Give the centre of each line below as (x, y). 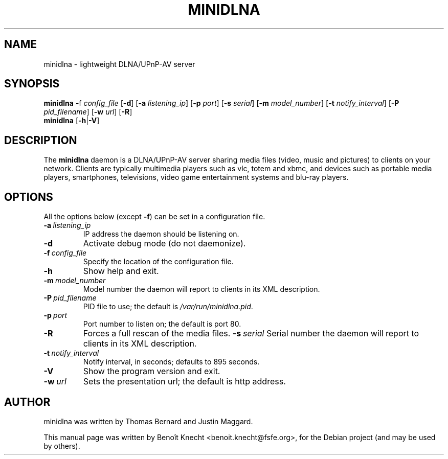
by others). (62, 446)
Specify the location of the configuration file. (158, 262)
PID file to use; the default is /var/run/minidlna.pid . (168, 307)
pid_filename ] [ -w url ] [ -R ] (88, 112)
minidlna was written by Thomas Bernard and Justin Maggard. (148, 421)
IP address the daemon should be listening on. (161, 234)
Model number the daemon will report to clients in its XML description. (201, 289)
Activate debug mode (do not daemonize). (164, 244)
